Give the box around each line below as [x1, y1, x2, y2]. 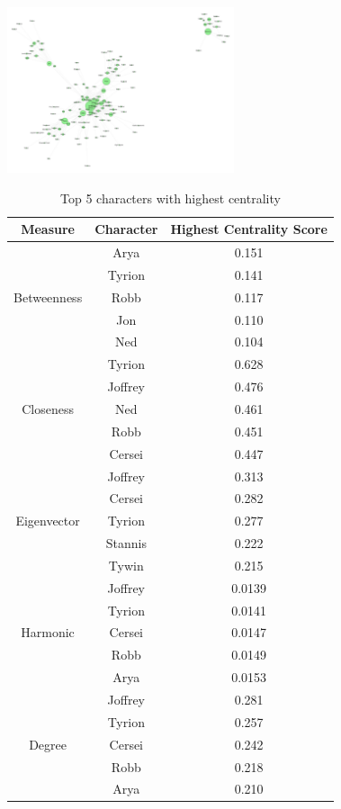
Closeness [22, 400, 74, 418]
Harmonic [21, 623, 75, 642]
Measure [21, 220, 75, 238]
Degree [29, 734, 67, 753]
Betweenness [13, 287, 83, 306]
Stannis [105, 534, 147, 553]
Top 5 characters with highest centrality [60, 188, 281, 207]
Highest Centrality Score [170, 220, 328, 238]
